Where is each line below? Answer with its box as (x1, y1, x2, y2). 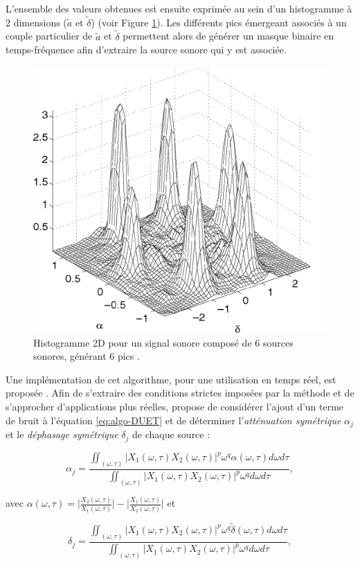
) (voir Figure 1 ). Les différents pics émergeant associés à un (91, 15, 347, 29)
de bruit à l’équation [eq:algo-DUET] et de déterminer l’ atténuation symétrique (6, 412, 341, 427)
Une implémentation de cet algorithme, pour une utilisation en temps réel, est (6, 372, 336, 386)
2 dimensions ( (6, 15, 67, 29)
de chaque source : (132, 427, 210, 442)
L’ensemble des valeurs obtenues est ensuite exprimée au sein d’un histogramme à (6, 1, 352, 15)
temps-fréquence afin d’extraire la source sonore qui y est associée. (6, 42, 287, 57)
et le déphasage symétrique (6, 427, 118, 442)
